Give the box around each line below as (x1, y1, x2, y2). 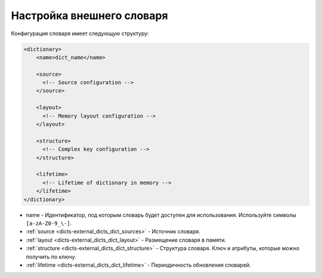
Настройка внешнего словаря (11, 9, 168, 22)
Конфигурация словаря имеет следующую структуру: (11, 30, 149, 37)
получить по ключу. (26, 253, 77, 260)
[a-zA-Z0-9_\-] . (26, 220, 72, 227)
